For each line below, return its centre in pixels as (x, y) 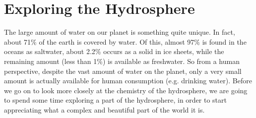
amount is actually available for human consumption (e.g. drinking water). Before (128, 81)
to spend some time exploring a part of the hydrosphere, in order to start (115, 100)
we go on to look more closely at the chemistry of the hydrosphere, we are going (126, 90)
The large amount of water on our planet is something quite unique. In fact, (120, 32)
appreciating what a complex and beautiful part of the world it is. (104, 109)
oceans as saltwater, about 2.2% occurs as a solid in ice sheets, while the (114, 51)
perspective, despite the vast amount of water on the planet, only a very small (123, 71)
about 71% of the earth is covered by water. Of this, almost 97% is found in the (125, 41)
